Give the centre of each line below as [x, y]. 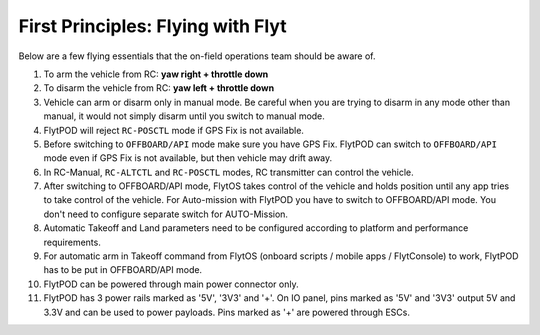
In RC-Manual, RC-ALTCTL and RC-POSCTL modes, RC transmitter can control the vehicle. [228, 172]
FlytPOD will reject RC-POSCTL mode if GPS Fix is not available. [174, 130]
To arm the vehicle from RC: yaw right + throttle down [156, 74]
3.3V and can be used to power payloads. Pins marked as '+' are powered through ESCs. [226, 312]
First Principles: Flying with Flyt [152, 26]
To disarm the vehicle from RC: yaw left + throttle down [159, 88]
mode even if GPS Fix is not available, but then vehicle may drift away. [188, 158]
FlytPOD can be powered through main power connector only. [171, 284]
